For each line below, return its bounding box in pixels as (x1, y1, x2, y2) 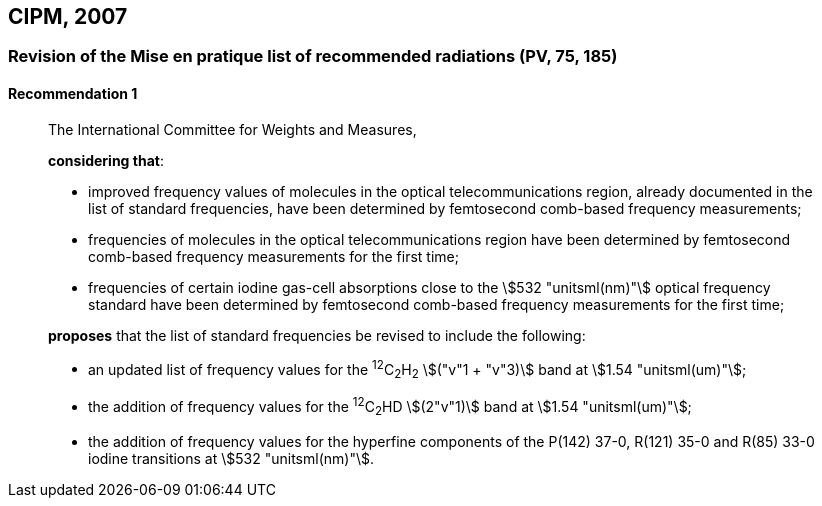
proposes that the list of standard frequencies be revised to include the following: (48, 326, 586, 344)
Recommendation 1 (8, 85, 138, 103)
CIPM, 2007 (8, 4, 128, 29)
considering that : (48, 151, 164, 169)
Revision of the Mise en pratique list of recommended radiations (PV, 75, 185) (8, 46, 618, 67)
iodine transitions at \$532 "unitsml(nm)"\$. (88, 449, 374, 467)
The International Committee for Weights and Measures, (48, 120, 417, 138)
